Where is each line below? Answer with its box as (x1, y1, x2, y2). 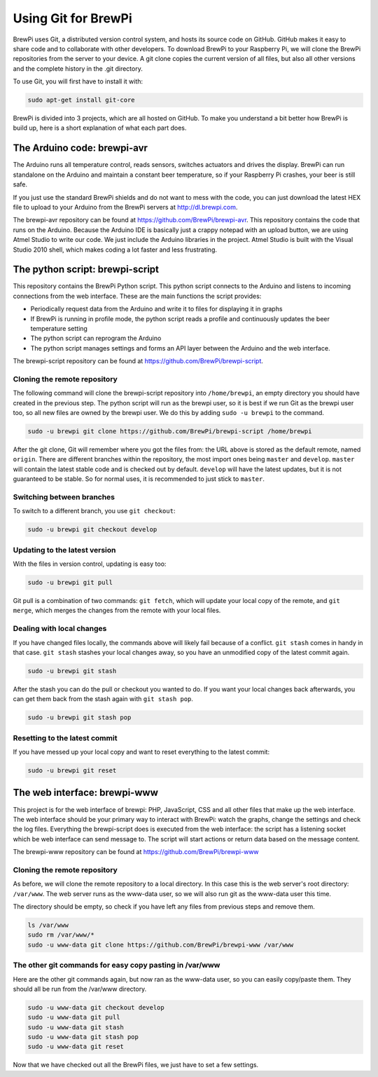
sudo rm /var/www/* (27, 931, 94, 939)
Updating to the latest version (13, 545, 116, 555)
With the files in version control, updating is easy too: (13, 560, 167, 568)
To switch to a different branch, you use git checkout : (13, 507, 176, 515)
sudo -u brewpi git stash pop (27, 714, 132, 722)
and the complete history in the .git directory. (13, 64, 143, 73)
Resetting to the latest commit (13, 733, 118, 743)
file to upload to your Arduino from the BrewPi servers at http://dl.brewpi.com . (13, 203, 238, 211)
